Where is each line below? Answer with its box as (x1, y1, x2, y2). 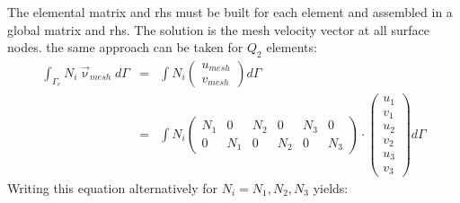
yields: (313, 179, 349, 198)
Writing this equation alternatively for (7, 179, 217, 198)
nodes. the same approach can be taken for (7, 38, 243, 57)
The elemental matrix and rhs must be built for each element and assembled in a (7, 3, 453, 21)
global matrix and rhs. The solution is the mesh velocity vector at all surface (7, 20, 429, 39)
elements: (266, 38, 317, 57)
